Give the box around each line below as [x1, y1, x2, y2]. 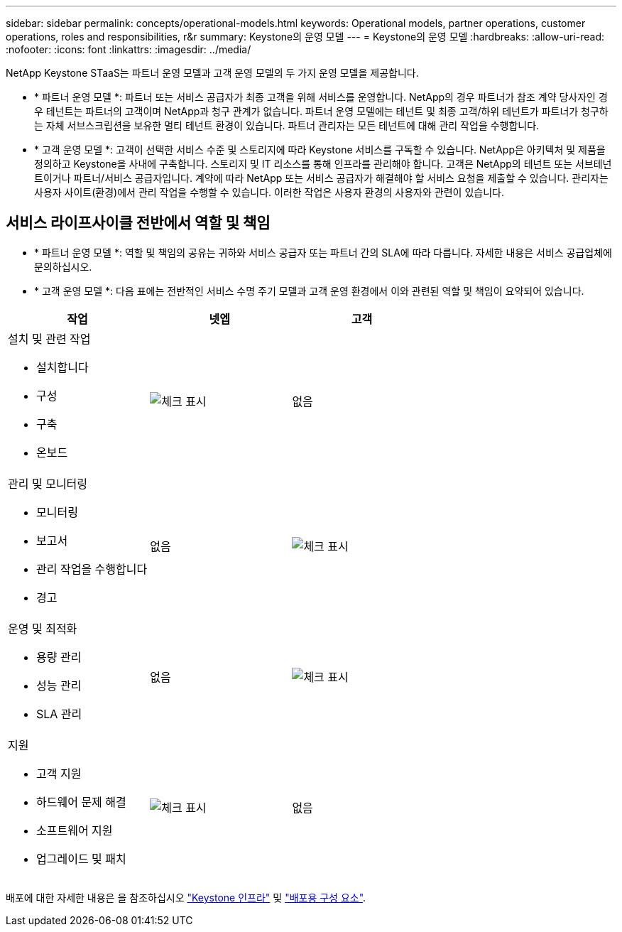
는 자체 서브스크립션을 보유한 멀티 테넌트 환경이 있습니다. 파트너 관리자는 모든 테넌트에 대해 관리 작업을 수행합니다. [34, 119, 540, 131]
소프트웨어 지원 [36, 823, 113, 838]
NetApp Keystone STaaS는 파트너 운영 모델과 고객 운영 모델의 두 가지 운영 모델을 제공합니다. [6, 67, 419, 79]
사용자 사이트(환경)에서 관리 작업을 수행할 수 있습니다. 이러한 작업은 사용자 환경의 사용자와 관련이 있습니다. [34, 186, 504, 198]
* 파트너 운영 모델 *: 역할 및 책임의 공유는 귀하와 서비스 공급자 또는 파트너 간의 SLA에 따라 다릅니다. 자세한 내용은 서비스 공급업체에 [34, 246, 612, 259]
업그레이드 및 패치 [36, 851, 126, 866]
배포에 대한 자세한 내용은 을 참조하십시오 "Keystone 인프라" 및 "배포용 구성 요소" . [6, 891, 366, 904]
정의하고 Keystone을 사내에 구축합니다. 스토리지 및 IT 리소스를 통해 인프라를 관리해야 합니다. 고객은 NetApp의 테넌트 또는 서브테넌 [34, 158, 612, 170]
